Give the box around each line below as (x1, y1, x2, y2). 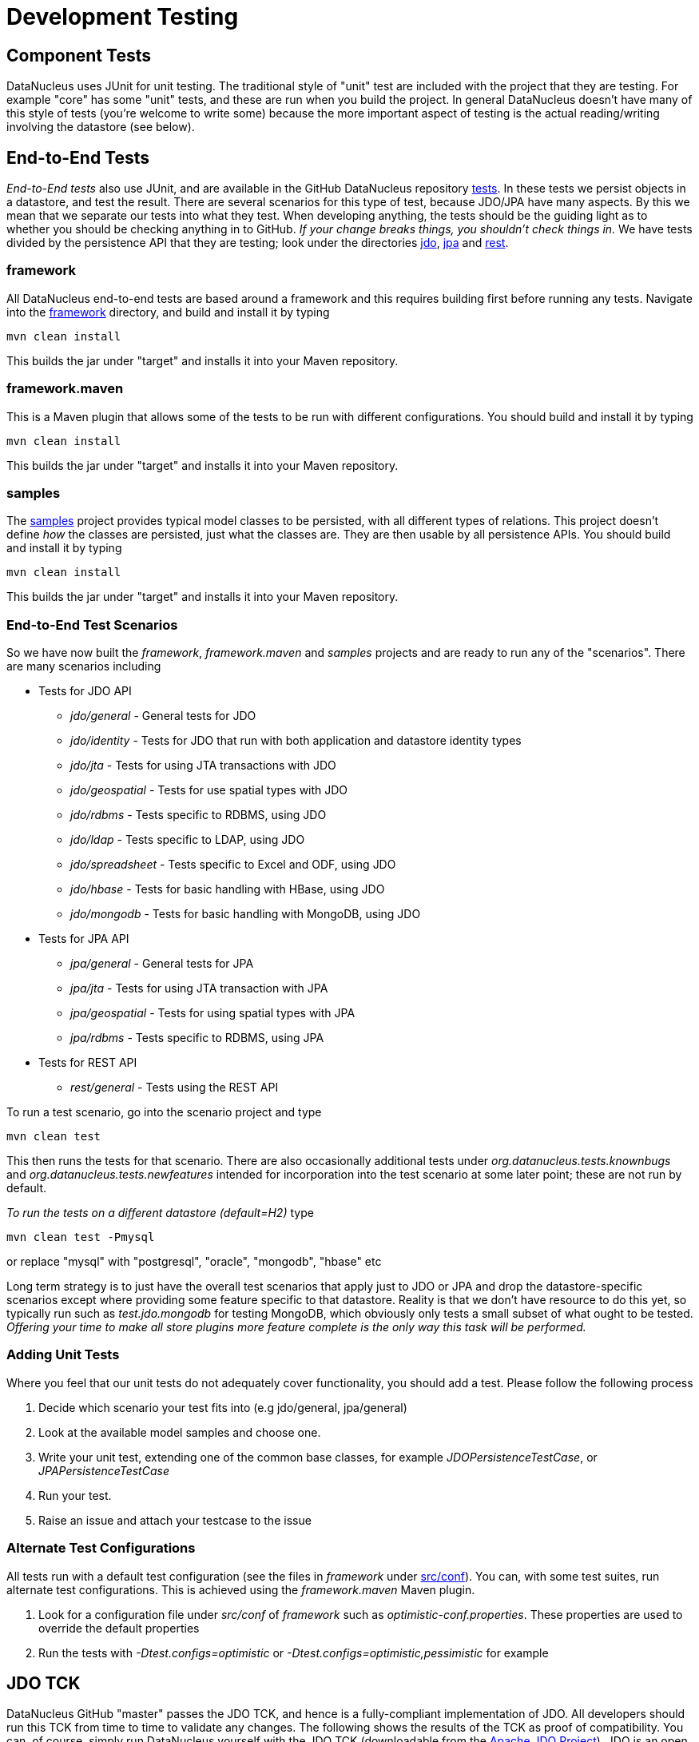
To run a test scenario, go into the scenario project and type (6, 1105, 322, 1120)
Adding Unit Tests (6, 1346, 120, 1363)
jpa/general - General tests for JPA (70, 957, 254, 971)
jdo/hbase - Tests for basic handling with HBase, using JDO (70, 882, 385, 897)
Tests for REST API (38, 1056, 137, 1070)
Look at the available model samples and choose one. (38, 1425, 321, 1439)
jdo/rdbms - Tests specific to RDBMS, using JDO (70, 808, 327, 822)
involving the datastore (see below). (6, 120, 195, 134)
